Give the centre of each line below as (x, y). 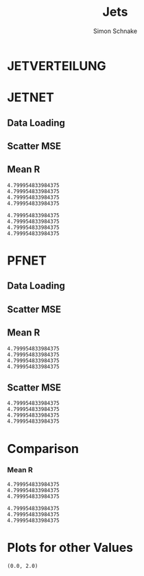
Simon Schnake (115, 31)
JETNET (31, 98)
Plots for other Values (70, 547)
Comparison (43, 448)
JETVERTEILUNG (57, 66)
